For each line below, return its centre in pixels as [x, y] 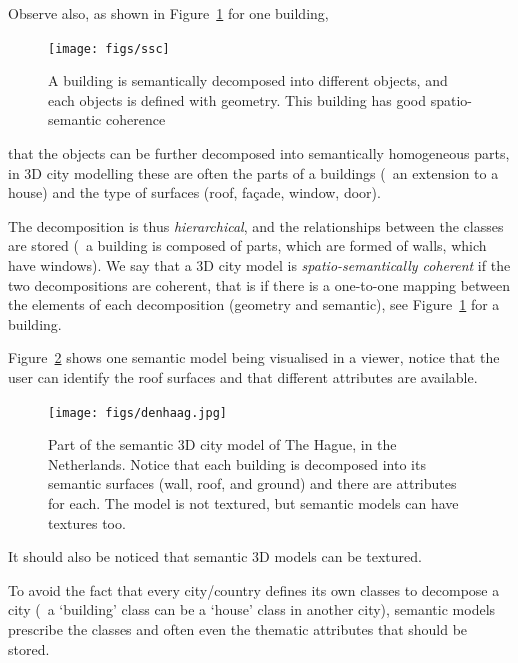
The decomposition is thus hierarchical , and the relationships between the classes [256, 225]
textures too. [87, 522]
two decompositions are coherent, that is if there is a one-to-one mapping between [259, 284]
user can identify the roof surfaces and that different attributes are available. [243, 376]
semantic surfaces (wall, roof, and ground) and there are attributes [252, 483]
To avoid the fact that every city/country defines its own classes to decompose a [254, 589]
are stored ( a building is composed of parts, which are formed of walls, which [247, 245]
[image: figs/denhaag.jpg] [137, 412]
